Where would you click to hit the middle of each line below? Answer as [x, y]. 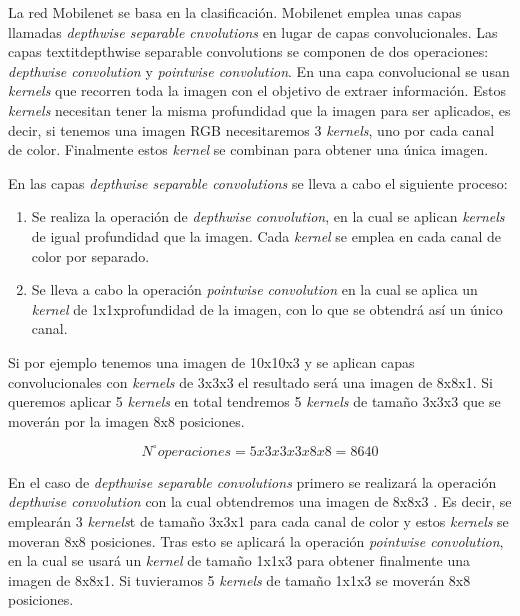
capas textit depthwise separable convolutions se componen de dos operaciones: [248, 51]
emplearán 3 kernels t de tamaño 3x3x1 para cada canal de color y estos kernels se [258, 520]
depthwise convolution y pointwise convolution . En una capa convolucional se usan [259, 70]
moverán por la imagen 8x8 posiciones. [126, 420]
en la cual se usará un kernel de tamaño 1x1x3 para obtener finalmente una [239, 560]
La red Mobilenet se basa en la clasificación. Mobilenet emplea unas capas [235, 12]
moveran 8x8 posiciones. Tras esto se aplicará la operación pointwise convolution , [256, 540]
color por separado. [90, 255]
